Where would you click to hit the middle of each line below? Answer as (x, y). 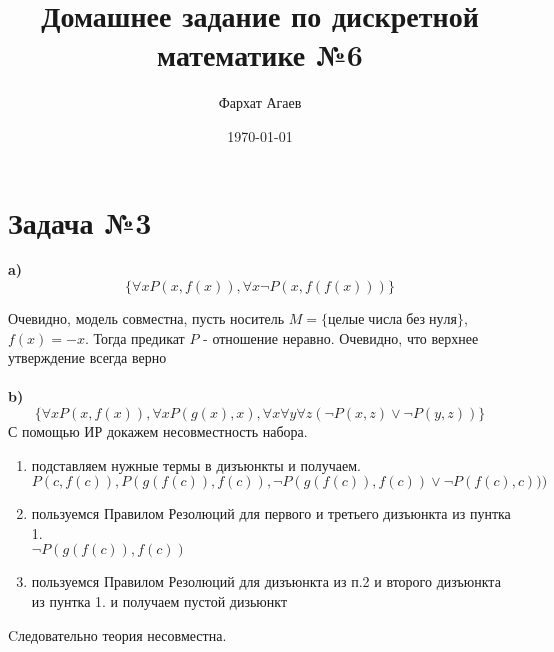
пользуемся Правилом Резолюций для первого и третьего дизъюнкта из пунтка (271, 513)
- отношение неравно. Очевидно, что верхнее (341, 337)
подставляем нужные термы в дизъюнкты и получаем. (196, 464)
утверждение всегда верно (87, 357)
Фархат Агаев (260, 102)
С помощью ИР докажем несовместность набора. (158, 431)
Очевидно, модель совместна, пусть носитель (146, 318)
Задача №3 (80, 221)
